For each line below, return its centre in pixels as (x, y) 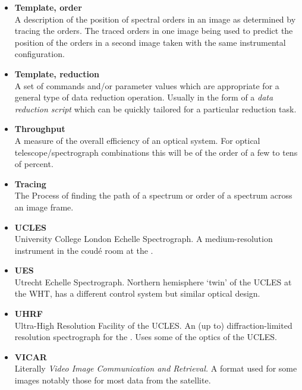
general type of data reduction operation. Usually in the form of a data (144, 97)
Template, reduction (57, 73)
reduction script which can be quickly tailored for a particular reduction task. (155, 108)
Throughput (40, 129)
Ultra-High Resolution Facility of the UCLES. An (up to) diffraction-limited (153, 325)
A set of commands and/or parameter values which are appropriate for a (147, 85)
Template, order (48, 7)
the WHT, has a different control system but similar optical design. (137, 293)
